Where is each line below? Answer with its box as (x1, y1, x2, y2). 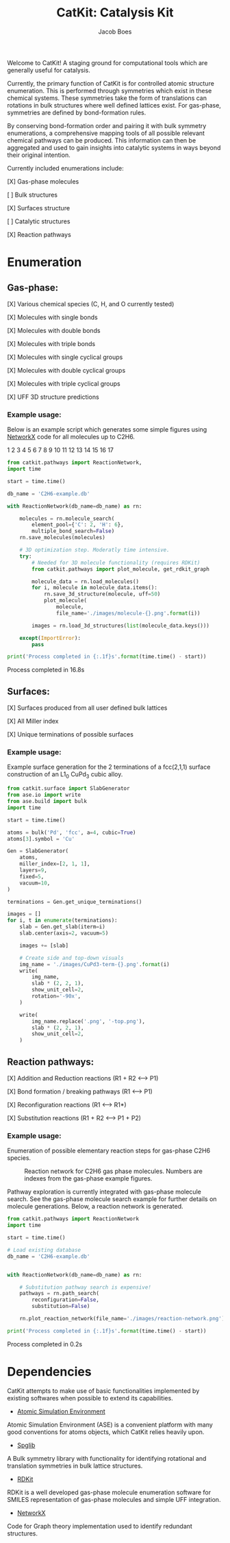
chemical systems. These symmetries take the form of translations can (7, 94, 207, 102)
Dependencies (7, 1363, 92, 1379)
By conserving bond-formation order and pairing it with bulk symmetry (7, 121, 207, 129)
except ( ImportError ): (19, 634, 81, 641)
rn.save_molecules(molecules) (19, 534, 106, 541)
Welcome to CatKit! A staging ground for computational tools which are (7, 58, 208, 66)
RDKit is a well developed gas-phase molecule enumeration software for (7, 1488, 211, 1496)
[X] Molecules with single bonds (7, 313, 98, 321)
